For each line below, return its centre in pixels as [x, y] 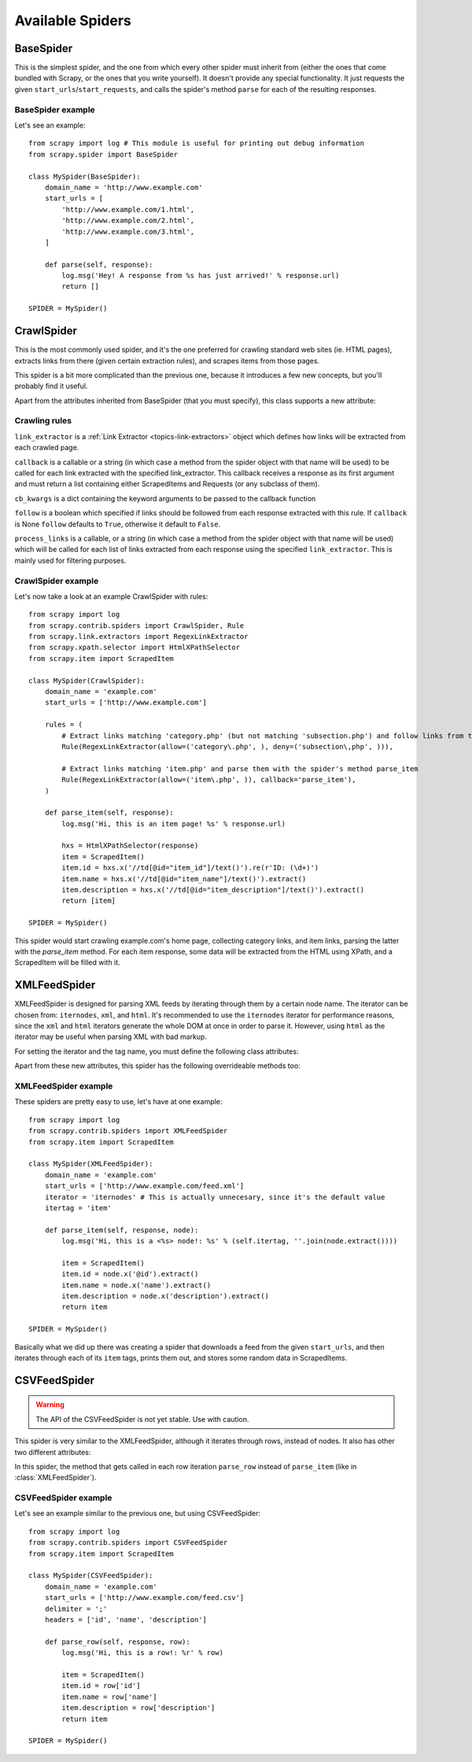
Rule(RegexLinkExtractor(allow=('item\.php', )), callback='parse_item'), [209, 780]
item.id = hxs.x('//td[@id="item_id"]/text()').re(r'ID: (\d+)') [190, 868]
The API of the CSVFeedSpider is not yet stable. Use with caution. [142, 1419]
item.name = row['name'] [109, 1697]
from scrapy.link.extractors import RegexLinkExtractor [138, 637]
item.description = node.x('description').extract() [165, 1296]
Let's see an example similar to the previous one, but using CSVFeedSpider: [138, 1513]
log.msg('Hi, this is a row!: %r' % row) [143, 1653]
